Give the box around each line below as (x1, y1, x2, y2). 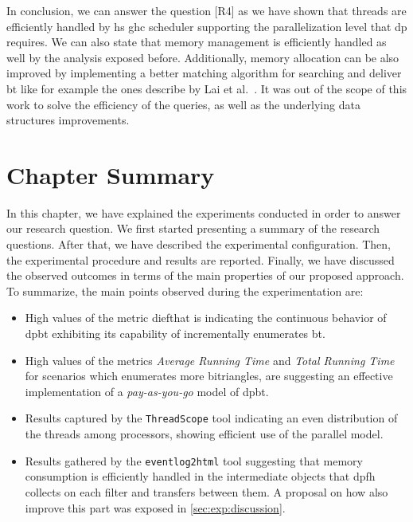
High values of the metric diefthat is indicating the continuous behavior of (25, 309, 387, 326)
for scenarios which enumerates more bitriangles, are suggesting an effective (25, 367, 393, 384)
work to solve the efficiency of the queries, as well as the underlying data (6, 96, 360, 112)
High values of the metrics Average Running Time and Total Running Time (25, 351, 395, 368)
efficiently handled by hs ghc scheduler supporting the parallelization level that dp (6, 18, 407, 34)
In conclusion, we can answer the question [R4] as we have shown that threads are (6, 2, 407, 18)
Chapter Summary (6, 158, 215, 190)
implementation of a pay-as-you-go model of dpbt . (25, 383, 269, 399)
